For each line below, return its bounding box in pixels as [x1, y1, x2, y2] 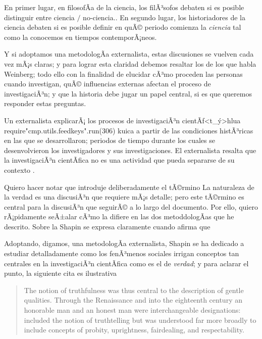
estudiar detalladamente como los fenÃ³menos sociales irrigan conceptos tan [4, 248, 239, 259]
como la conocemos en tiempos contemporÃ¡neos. [4, 31, 157, 42]
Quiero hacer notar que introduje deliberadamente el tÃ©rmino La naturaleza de [4, 181, 254, 192]
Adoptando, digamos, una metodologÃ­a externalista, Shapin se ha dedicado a [4, 238, 244, 249]
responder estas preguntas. [4, 98, 86, 109]
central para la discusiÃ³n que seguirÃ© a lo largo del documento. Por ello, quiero [4, 201, 258, 212]
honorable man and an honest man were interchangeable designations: [24, 305, 241, 315]
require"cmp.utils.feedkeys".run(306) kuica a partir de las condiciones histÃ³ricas [4, 125, 253, 135]
